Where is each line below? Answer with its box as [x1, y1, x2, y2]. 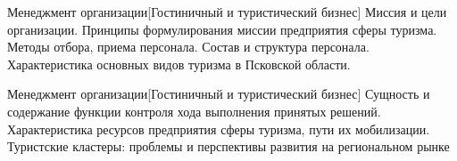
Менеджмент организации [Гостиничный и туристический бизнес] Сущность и [7, 85, 430, 103]
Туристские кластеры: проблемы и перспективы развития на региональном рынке [7, 137, 450, 156]
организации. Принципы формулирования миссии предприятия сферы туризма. [7, 20, 437, 38]
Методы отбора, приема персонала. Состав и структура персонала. [7, 37, 370, 56]
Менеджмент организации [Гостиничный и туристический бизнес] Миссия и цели [7, 3, 447, 20]
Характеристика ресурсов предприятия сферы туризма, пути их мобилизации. [7, 119, 430, 138]
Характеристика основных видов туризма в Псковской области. [7, 54, 351, 73]
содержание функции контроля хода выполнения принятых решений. [7, 101, 381, 120]
